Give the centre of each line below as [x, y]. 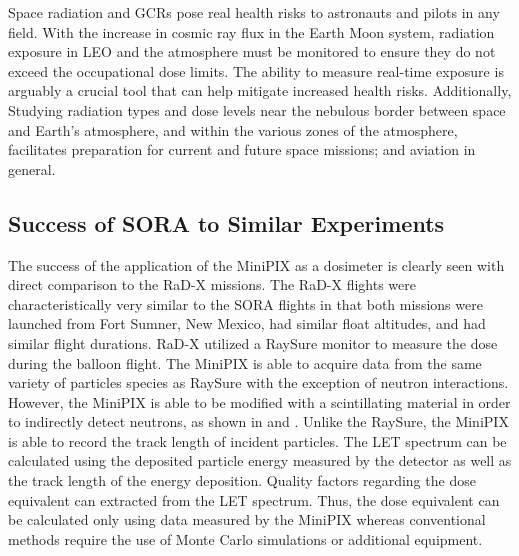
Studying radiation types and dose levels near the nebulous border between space [257, 109]
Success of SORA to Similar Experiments [226, 222]
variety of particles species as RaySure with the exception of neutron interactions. [258, 382]
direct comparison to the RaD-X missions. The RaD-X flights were [212, 284]
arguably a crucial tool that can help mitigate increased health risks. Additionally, [260, 90]
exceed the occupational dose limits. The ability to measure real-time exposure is [256, 70]
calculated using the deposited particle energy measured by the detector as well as [260, 460]
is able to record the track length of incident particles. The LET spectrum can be [257, 440]
